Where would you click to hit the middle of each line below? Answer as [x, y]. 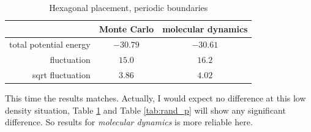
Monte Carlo [126, 28]
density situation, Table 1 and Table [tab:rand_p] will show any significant [145, 110]
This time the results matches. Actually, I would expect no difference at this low [155, 98]
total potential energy [50, 44]
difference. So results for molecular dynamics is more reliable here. [129, 122]
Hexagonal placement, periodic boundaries [129, 7]
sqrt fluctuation [62, 75]
